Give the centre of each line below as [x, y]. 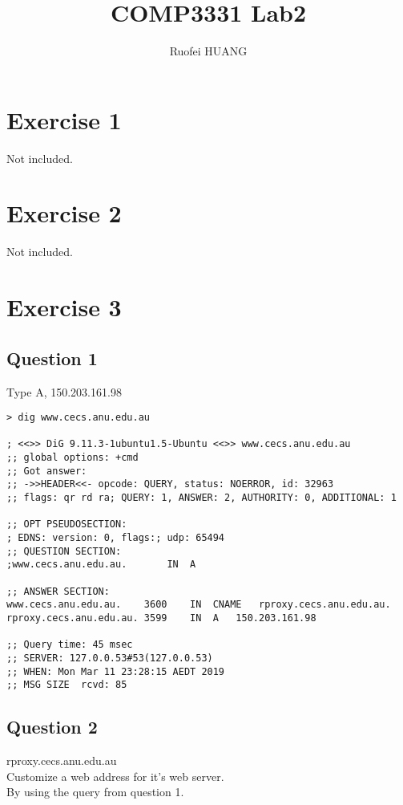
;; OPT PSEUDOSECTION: [67, 524]
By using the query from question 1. [95, 792]
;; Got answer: [47, 471]
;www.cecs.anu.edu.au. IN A [101, 565]
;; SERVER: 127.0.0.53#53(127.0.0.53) [110, 658]
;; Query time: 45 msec [70, 645]
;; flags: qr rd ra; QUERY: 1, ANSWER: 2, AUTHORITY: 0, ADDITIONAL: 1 [201, 498]
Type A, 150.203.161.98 [64, 391]
